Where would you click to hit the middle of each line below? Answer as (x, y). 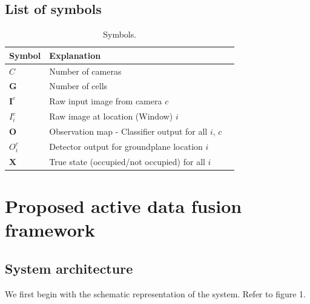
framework (50, 230)
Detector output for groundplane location (126, 146)
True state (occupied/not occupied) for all (127, 161)
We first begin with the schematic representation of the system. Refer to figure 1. (155, 293)
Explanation (75, 55)
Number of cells (78, 86)
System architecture (69, 268)
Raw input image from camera (106, 101)
